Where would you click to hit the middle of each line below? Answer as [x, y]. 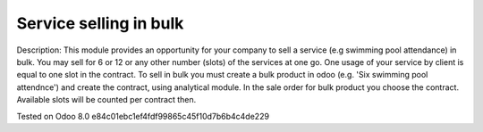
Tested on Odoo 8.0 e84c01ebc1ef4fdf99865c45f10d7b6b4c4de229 [143, 116]
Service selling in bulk [100, 23]
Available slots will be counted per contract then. [106, 100]
